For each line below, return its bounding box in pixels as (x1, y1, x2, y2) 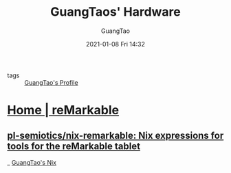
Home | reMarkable (7, 103, 119, 118)
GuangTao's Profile (24, 78, 78, 86)
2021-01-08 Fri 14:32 (85, 40, 146, 48)
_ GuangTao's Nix (7, 158, 57, 166)
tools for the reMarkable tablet (7, 140, 141, 152)
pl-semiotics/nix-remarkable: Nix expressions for (7, 129, 224, 141)
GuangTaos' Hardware (50, 4, 181, 20)
